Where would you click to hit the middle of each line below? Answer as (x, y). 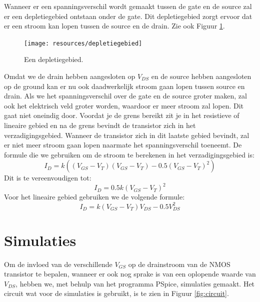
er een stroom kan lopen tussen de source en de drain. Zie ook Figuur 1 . (114, 26)
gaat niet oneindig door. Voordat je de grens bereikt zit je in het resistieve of (122, 115)
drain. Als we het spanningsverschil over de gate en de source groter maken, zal (125, 96)
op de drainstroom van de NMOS (179, 264)
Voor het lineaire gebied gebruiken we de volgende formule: (94, 197)
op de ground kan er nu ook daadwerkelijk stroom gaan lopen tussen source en (124, 86)
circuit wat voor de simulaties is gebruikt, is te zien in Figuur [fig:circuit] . (116, 293)
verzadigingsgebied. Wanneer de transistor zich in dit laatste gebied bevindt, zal (127, 135)
